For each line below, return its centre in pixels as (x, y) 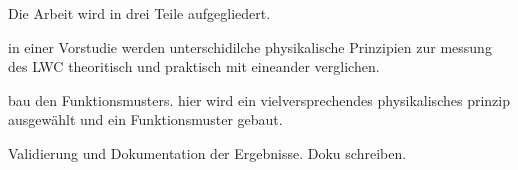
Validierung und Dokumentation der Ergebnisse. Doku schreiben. (207, 152)
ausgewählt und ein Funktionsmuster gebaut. (145, 119)
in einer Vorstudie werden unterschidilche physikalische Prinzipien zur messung (250, 46)
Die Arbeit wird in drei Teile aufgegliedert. (139, 13)
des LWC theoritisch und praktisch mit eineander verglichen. (194, 66)
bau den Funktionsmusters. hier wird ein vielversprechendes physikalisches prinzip (259, 99)
